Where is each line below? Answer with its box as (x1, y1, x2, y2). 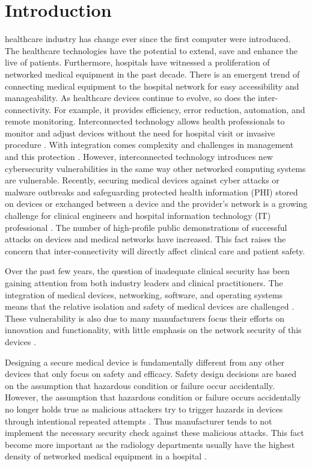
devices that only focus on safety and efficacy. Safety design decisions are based (5, 367, 297, 380)
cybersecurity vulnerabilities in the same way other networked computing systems (5, 162, 306, 174)
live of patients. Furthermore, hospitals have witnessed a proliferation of (5, 56, 270, 69)
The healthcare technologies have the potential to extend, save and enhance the (5, 44, 298, 57)
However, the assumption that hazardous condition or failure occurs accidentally (5, 391, 301, 403)
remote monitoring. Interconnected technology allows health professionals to (5, 115, 285, 127)
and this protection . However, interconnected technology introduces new (5, 150, 273, 163)
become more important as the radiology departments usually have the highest (5, 438, 295, 450)
